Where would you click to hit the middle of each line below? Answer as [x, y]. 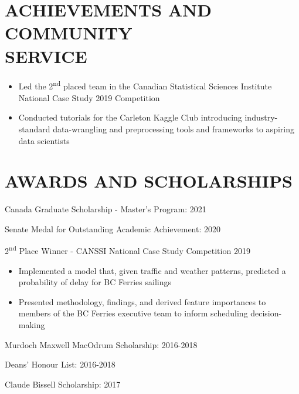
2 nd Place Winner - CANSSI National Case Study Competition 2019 [128, 250]
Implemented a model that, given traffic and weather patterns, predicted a [152, 270]
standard [34, 128]
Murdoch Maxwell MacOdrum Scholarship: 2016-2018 [101, 344]
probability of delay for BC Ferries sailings [95, 282]
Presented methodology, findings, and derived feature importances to [142, 301]
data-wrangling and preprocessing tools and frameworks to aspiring [174, 128]
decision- [266, 313]
